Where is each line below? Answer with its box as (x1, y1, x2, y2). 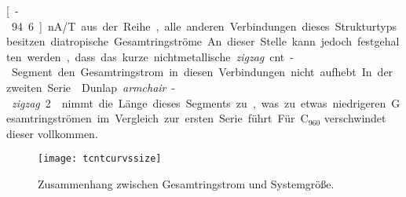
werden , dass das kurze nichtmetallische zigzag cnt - (27, 48, 294, 64)
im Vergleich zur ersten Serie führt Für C (97, 110, 309, 126)
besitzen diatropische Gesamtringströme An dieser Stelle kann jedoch (6, 33, 353, 49)
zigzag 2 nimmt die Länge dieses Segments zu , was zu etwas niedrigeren (12, 94, 386, 111)
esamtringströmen (6, 110, 92, 126)
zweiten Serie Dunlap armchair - (6, 78, 176, 95)
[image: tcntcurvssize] (38, 153, 162, 165)
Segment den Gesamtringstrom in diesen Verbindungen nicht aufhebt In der (11, 64, 393, 80)
